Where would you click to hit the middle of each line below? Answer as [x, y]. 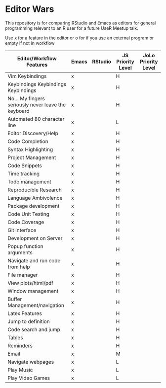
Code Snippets [25, 165]
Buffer [15, 299]
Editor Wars [30, 9]
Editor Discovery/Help [33, 133]
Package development [34, 206]
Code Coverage [26, 222]
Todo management [29, 181]
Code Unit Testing [28, 214]
